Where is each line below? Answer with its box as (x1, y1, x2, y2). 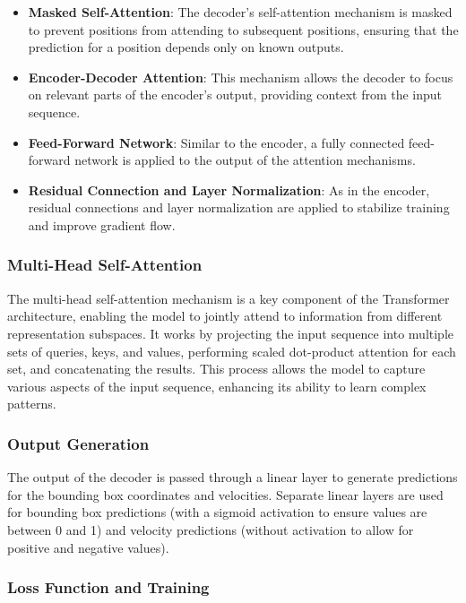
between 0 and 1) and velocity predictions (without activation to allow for (7, 520, 414, 538)
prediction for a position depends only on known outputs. (28, 38, 344, 56)
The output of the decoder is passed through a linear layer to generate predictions (7, 468, 458, 487)
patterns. (7, 394, 56, 413)
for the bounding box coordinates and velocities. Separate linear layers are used (7, 485, 444, 504)
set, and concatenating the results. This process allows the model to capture (7, 359, 426, 378)
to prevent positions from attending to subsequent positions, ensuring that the (28, 20, 459, 39)
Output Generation (7, 432, 150, 454)
